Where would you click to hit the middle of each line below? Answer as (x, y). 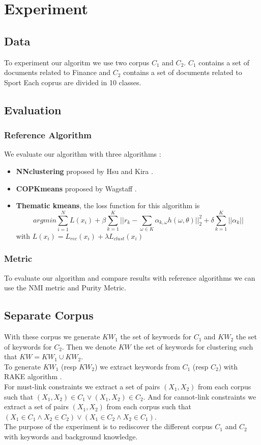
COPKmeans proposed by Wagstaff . (76, 188)
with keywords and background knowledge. (71, 436)
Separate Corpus (49, 315)
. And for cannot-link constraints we (200, 396)
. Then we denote (89, 346)
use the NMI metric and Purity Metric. (65, 288)
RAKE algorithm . (33, 376)
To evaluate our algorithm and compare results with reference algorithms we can (130, 277)
